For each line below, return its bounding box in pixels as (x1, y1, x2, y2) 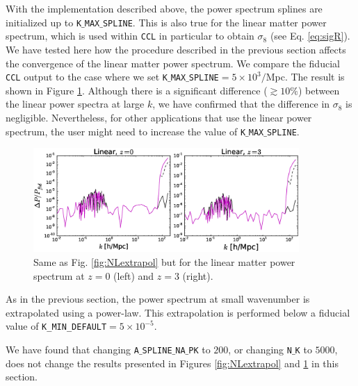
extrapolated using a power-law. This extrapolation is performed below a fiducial (6, 305, 350, 319)
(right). (182, 268, 213, 283)
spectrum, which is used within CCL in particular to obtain (6, 28, 254, 43)
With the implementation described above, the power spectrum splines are (6, 1, 323, 15)
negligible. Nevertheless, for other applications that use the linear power (6, 110, 312, 124)
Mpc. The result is (266, 69, 345, 84)
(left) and (113, 268, 154, 283)
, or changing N (228, 342, 292, 356)
